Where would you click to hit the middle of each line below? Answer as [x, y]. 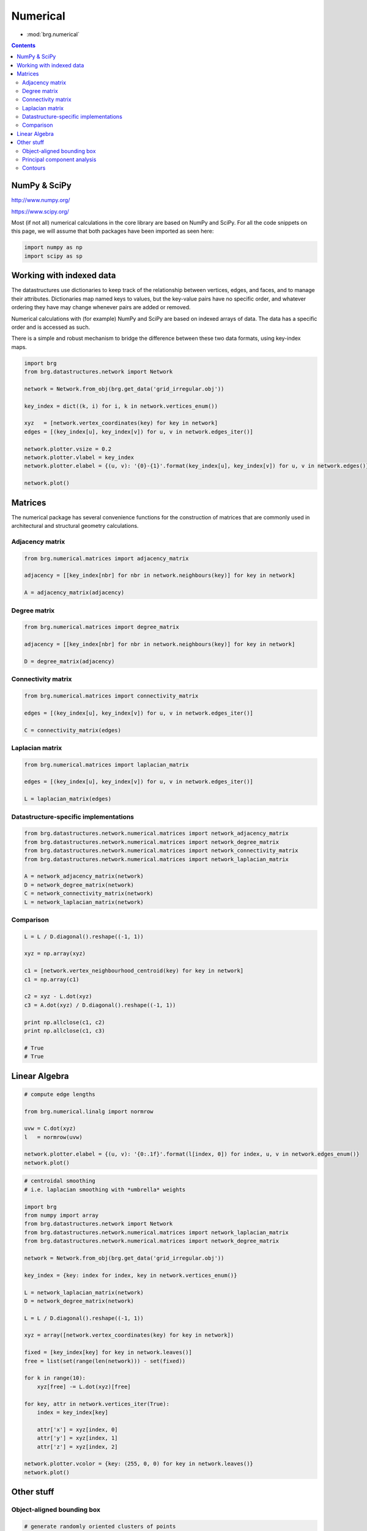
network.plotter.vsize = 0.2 [68, 449]
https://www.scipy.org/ [40, 211]
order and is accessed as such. [51, 327]
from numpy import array [61, 1215]
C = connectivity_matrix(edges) [73, 730]
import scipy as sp [53, 256]
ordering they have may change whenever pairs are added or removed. [101, 307]
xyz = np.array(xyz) [55, 954]
